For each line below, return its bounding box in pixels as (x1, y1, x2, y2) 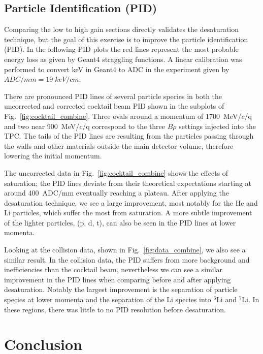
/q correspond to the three (82, 120, 166, 131)
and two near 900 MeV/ (4, 120, 80, 131)
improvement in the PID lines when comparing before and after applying (4, 274, 231, 284)
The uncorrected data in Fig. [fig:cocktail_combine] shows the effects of (4, 167, 228, 178)
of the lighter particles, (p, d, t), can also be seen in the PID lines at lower (4, 217, 236, 228)
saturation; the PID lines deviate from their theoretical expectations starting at (4, 177, 252, 188)
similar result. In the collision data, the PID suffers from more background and (4, 254, 250, 265)
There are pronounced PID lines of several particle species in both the (4, 90, 222, 101)
